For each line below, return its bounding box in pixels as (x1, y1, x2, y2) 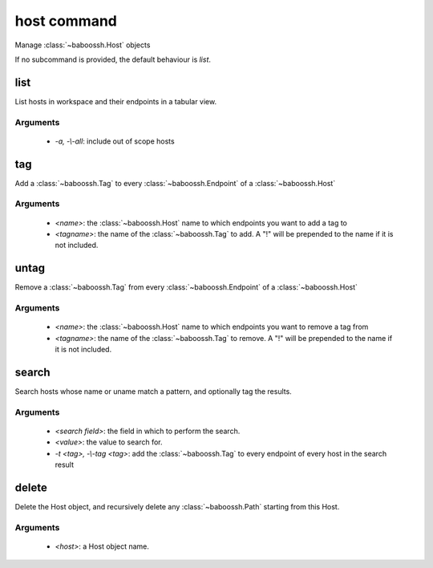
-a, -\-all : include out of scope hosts (55, 136, 176, 146)
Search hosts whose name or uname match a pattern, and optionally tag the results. (14, 386, 292, 396)
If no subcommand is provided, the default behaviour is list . (14, 55, 212, 64)
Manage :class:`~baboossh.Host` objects (14, 40, 151, 50)
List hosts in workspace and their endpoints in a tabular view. (14, 96, 216, 106)
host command (14, 12, 118, 30)
